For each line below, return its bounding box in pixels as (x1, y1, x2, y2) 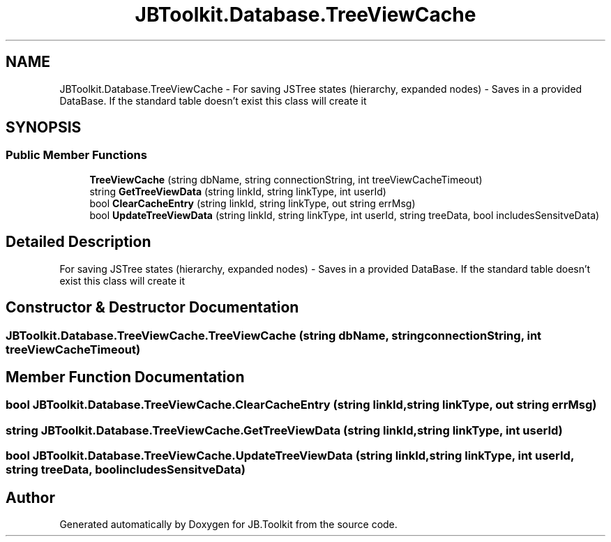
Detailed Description (6, 233, 151, 251)
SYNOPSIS (6, 119, 82, 137)
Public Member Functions (6, 148, 147, 163)
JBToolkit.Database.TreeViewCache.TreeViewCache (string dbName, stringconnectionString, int (6, 328, 542, 342)
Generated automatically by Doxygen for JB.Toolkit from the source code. (59, 518, 398, 530)
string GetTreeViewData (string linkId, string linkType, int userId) (89, 185, 386, 197)
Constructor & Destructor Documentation (6, 299, 299, 317)
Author (6, 488, 55, 506)
